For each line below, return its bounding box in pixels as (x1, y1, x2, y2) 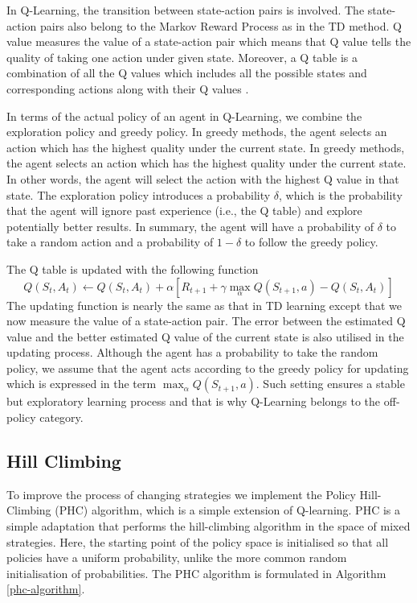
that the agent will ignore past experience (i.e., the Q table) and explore (6, 202, 362, 219)
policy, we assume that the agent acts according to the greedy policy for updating (6, 359, 409, 376)
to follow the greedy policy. (244, 233, 378, 250)
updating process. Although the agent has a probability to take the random (6, 344, 378, 361)
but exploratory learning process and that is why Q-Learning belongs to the (6, 393, 381, 410)
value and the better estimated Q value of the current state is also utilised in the (6, 328, 404, 345)
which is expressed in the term (6, 375, 157, 392)
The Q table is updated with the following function (6, 260, 259, 277)
